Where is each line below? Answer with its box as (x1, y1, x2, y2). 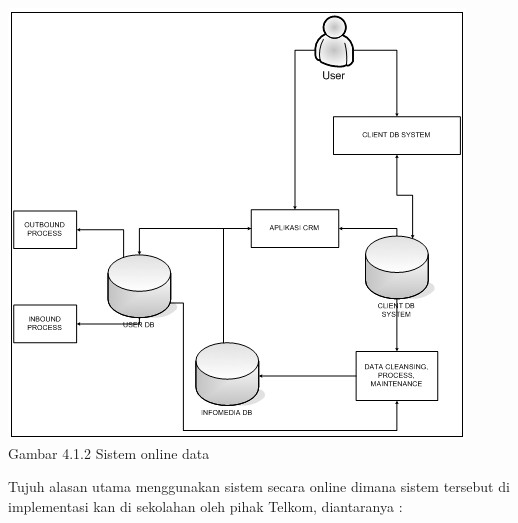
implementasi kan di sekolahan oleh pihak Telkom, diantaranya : (8, 495, 403, 516)
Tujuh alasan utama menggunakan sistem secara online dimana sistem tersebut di (8, 476, 510, 497)
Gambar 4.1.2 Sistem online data (8, 442, 210, 463)
